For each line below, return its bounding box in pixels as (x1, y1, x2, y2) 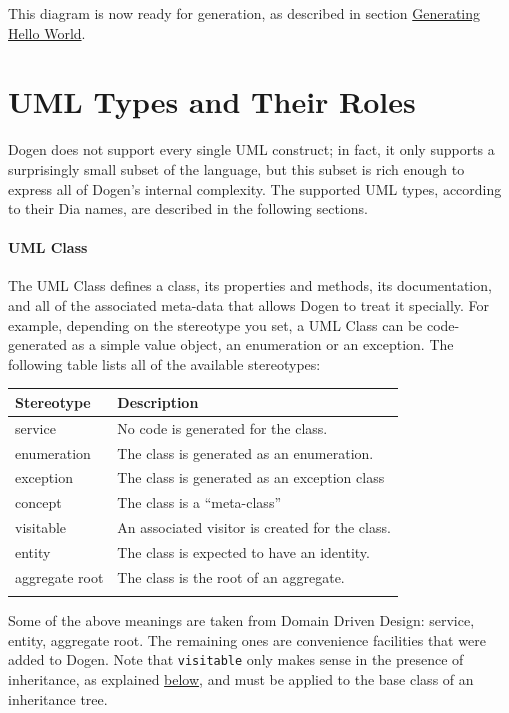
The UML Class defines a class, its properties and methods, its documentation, (8, 275, 492, 296)
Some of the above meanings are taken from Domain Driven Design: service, (8, 610, 475, 631)
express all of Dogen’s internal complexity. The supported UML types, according (8, 178, 502, 199)
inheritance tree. (8, 688, 108, 709)
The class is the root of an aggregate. (117, 566, 345, 587)
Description (117, 391, 199, 412)
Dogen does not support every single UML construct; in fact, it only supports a (8, 139, 495, 160)
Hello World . (8, 22, 86, 43)
